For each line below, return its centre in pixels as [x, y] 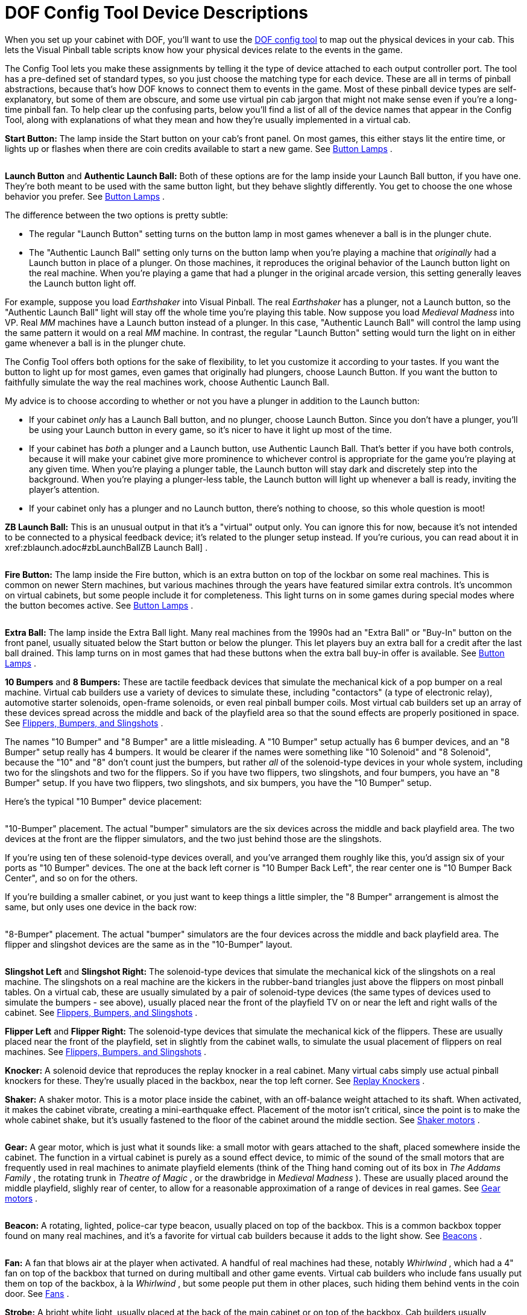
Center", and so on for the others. [71, 878]
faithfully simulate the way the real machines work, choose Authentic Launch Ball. [167, 382]
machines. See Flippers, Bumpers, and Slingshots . [106, 1051]
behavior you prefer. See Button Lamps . [85, 196]
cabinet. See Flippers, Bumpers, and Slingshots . [101, 1012]
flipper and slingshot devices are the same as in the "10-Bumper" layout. [149, 944]
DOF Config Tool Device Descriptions [157, 13]
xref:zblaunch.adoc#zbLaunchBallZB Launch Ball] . [106, 547]
